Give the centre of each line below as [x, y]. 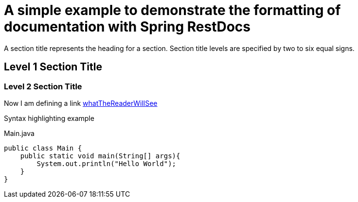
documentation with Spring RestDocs [127, 27]
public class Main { [43, 148]
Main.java [19, 133]
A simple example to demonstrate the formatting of [172, 10]
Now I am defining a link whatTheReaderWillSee [81, 103]
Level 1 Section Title [53, 67]
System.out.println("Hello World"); [107, 163]
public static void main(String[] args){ [100, 156]
